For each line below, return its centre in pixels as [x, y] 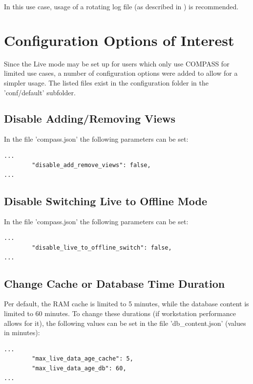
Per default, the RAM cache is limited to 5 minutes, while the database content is [126, 304]
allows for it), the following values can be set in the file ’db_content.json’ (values [125, 323]
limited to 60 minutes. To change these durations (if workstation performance [120, 313]
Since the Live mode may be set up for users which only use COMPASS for [117, 63]
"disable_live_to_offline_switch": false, [102, 248]
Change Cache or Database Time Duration [115, 283]
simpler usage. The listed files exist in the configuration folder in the [106, 82]
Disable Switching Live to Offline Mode [105, 201]
